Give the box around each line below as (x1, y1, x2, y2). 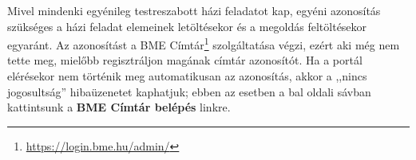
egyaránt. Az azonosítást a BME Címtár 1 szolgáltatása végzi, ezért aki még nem (7, 34, 400, 53)
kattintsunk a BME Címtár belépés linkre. (7, 99, 231, 115)
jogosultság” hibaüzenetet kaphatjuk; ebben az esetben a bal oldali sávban (7, 83, 371, 100)
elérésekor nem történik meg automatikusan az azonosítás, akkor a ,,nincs (7, 68, 367, 84)
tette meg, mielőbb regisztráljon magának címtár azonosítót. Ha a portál (7, 52, 363, 68)
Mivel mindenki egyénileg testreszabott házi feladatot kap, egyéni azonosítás (7, 2, 381, 18)
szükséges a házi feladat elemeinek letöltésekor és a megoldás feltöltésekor (7, 18, 367, 34)
